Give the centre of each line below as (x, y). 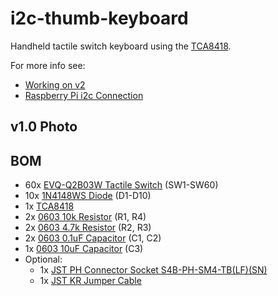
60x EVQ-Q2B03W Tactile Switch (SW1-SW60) (121, 185)
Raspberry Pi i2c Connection (84, 95)
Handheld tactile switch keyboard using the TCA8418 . (121, 46)
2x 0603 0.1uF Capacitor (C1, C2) (93, 238)
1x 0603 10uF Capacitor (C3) (84, 249)
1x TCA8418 (49, 206)
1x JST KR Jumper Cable (90, 281)
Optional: (43, 259)
